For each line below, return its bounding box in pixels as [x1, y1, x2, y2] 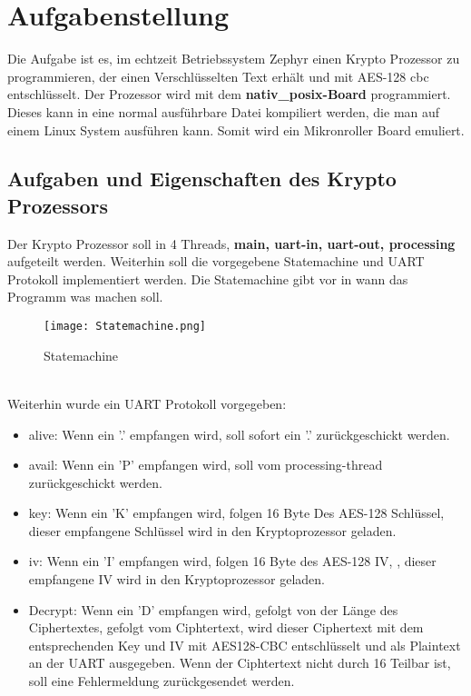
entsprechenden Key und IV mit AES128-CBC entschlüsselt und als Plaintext [28, 635, 461, 654]
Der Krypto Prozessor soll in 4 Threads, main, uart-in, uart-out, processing [7, 234, 456, 253]
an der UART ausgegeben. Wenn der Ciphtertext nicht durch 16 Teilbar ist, [28, 653, 451, 672]
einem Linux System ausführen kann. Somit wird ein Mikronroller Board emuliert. [7, 120, 465, 139]
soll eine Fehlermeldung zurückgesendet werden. [28, 671, 295, 691]
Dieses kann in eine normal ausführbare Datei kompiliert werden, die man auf [7, 102, 440, 121]
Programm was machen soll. [7, 287, 163, 306]
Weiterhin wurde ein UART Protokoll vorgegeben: [7, 393, 287, 413]
